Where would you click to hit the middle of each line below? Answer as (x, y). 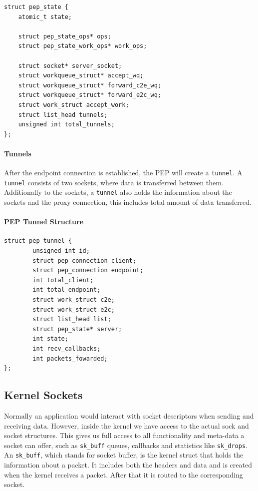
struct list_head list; (72, 319)
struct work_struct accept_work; (74, 105)
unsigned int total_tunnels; (66, 125)
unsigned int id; (61, 251)
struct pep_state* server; (77, 329)
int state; (50, 339)
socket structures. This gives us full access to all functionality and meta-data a (124, 435)
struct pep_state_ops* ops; (65, 36)
